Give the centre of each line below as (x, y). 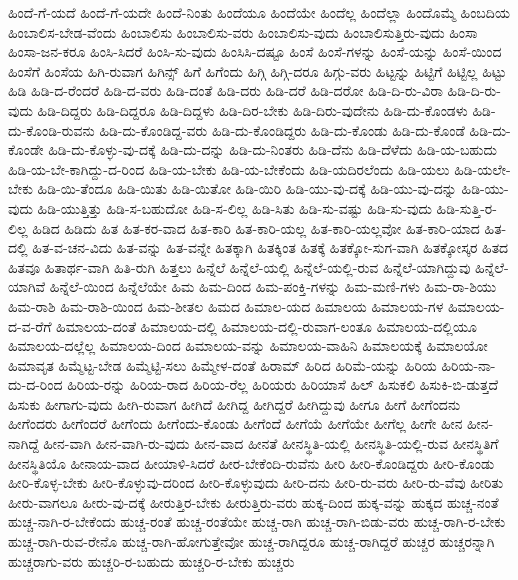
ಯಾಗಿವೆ (27, 286)
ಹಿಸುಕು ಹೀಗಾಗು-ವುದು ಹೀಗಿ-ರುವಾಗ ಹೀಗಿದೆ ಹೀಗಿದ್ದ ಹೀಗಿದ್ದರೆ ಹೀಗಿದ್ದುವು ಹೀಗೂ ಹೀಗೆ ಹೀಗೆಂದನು (234, 403)
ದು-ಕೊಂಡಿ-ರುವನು (51, 129)
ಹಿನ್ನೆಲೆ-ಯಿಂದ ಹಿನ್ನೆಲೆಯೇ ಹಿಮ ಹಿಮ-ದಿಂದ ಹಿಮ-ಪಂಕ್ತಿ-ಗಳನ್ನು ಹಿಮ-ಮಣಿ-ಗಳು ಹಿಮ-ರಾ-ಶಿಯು (273, 286)
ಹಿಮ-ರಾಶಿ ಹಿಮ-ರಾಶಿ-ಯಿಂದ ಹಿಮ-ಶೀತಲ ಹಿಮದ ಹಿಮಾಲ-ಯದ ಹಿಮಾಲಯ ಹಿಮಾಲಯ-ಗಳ (226, 305)
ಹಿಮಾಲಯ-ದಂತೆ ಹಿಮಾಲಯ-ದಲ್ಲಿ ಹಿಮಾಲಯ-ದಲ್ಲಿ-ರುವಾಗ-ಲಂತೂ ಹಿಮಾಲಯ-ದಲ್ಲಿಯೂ (266, 325)
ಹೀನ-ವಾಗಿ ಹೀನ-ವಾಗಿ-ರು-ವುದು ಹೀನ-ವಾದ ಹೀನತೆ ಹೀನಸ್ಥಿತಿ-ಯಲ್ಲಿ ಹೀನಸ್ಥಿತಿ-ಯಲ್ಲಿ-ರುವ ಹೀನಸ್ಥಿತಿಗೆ (271, 443)
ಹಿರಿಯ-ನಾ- (468, 364)
